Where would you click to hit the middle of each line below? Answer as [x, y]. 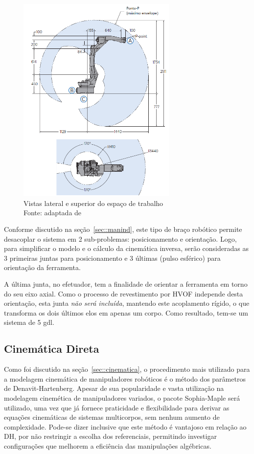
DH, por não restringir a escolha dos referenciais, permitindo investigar [110, 436]
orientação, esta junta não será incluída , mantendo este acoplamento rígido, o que [127, 303]
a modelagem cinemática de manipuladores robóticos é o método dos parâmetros [125, 378]
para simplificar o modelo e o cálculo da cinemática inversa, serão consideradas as [126, 248]
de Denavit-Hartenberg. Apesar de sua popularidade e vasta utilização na [114, 388]
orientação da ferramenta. [42, 267]
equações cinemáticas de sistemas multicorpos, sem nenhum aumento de [112, 417]
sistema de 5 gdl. [29, 322]
